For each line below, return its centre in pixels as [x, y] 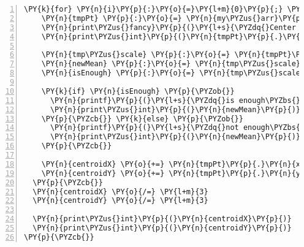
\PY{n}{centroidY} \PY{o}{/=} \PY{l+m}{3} [120, 201]
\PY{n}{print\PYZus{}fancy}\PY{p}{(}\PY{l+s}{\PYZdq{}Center [169, 27]
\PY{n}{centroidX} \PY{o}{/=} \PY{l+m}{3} [120, 192]
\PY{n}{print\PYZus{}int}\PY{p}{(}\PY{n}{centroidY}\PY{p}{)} [162, 228]
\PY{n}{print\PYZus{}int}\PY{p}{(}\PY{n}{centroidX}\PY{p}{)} [162, 219]
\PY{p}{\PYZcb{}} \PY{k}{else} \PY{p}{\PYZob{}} [142, 119]
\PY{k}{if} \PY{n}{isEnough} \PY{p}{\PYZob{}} [138, 91]
